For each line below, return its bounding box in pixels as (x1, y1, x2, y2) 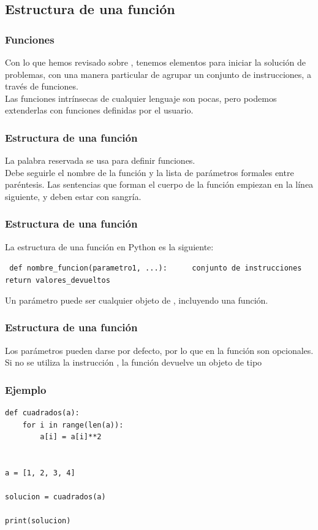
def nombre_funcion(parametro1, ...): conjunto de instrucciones (9, 264, 302, 273)
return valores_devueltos (5, 276, 110, 285)
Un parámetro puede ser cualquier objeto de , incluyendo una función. (5, 293, 268, 306)
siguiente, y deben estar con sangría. (5, 190, 142, 202)
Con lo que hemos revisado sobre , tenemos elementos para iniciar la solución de (5, 56, 306, 68)
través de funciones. (5, 80, 78, 93)
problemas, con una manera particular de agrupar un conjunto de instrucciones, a (5, 67, 311, 80)
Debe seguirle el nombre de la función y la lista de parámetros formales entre (5, 166, 294, 179)
